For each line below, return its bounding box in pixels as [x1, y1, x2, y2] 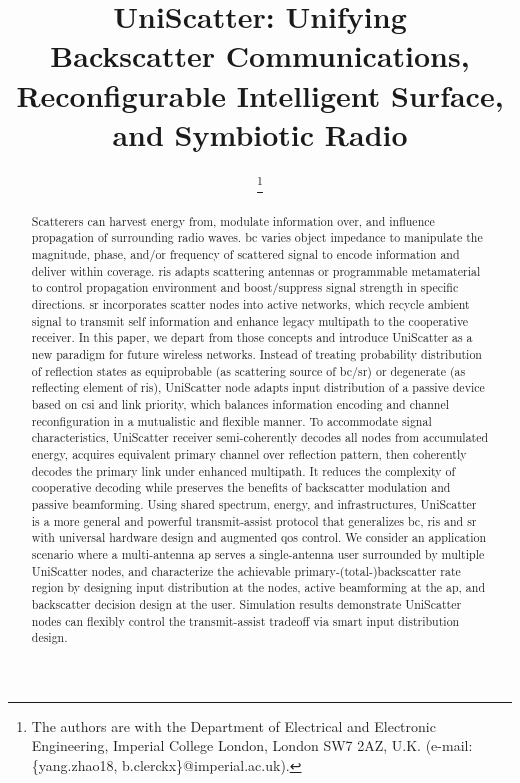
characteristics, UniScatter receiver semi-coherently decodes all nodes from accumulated [31, 429, 489, 446]
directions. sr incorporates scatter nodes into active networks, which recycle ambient [31, 296, 470, 313]
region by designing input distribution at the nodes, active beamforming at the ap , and [31, 579, 485, 596]
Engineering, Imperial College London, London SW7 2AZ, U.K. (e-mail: [31, 735, 473, 756]
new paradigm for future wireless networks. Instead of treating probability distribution [31, 346, 482, 363]
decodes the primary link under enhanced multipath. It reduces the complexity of [31, 462, 456, 479]
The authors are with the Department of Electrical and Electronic [31, 715, 436, 736]
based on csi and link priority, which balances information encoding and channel [31, 396, 449, 413]
